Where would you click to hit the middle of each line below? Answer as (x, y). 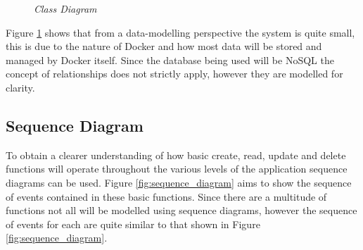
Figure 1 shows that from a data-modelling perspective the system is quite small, (180, 32)
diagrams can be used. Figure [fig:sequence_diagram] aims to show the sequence (179, 182)
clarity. (20, 87)
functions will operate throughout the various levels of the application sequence (177, 169)
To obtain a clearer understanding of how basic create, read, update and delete (176, 155)
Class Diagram (65, 8)
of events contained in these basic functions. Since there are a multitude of (166, 196)
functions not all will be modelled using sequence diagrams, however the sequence (181, 210)
